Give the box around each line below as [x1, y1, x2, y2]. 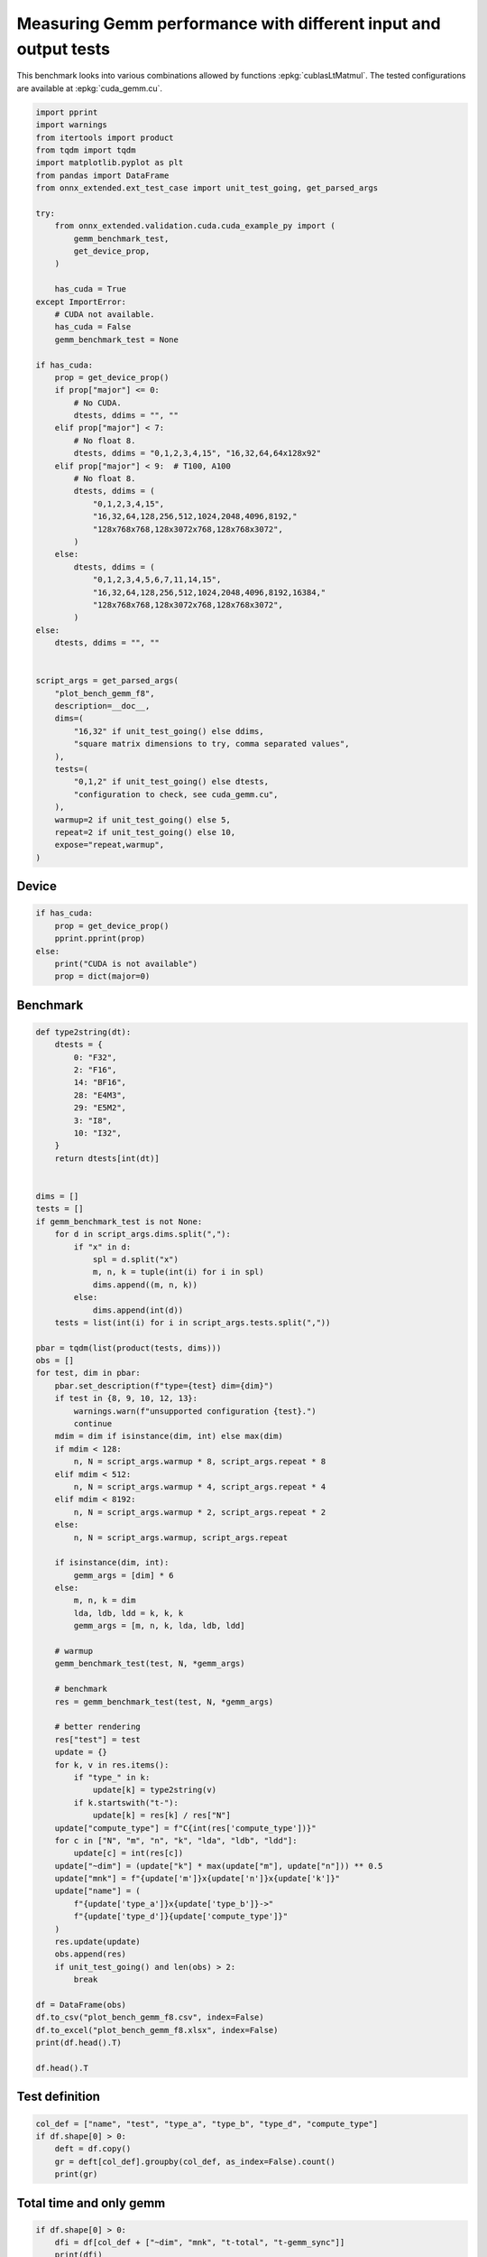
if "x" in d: [73, 1241, 132, 1252]
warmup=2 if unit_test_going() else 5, [54, 814, 232, 825]
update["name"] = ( [54, 1886, 142, 1896]
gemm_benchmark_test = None [54, 334, 179, 345]
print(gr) [54, 2169, 98, 2179]
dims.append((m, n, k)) [92, 1279, 198, 1290]
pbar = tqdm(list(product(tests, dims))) [35, 1342, 222, 1353]
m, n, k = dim [73, 1595, 136, 1606]
